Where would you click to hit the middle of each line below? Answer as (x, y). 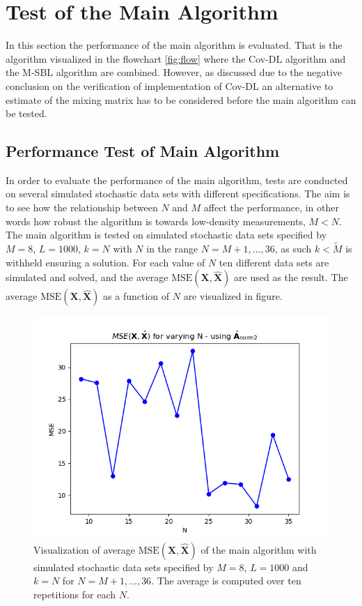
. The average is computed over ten (226, 581)
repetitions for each (74, 594)
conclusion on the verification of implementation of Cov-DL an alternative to (170, 85)
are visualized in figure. (233, 296)
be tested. (26, 113)
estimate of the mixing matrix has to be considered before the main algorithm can (181, 99)
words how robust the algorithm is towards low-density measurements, (156, 221)
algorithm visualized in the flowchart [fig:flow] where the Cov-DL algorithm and (176, 58)
